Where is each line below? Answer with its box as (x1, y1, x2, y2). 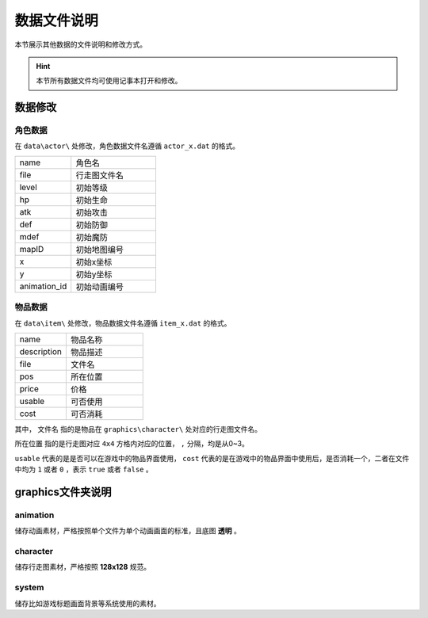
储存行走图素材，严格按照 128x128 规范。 (14, 563, 151, 572)
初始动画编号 (75, 281, 124, 292)
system (14, 582, 44, 593)
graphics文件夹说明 (14, 486, 112, 498)
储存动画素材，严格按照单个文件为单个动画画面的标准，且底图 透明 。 (14, 526, 241, 536)
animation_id (19, 280, 67, 292)
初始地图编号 (75, 244, 124, 255)
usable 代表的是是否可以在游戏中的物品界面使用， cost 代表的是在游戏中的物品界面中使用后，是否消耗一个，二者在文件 (14, 453, 410, 463)
